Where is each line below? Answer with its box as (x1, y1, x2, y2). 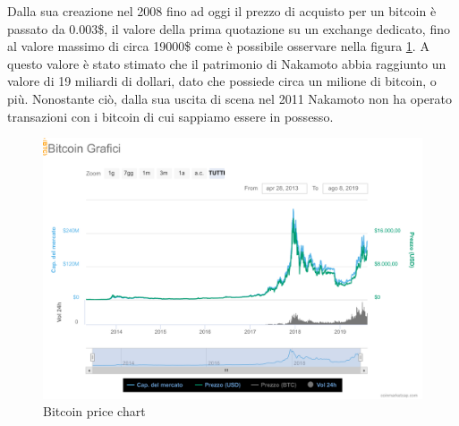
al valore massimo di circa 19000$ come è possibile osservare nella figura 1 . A (7, 37, 429, 55)
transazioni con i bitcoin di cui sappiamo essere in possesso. (7, 106, 334, 125)
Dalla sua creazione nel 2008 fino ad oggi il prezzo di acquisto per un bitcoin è (7, 2, 437, 20)
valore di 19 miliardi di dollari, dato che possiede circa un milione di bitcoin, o (7, 72, 437, 90)
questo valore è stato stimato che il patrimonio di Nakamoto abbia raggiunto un (7, 54, 446, 72)
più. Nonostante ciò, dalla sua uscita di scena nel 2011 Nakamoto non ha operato (7, 89, 452, 107)
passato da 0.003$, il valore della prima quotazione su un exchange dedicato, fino (7, 19, 450, 38)
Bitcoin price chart (43, 402, 146, 421)
